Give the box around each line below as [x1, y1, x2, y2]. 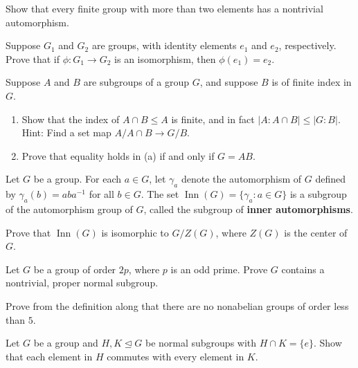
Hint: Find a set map [21, 125, 111, 140]
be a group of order [33, 261, 116, 276]
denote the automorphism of [181, 172, 302, 186]
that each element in [6, 349, 93, 363]
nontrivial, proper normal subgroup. [6, 275, 159, 290]
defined [315, 172, 346, 186]
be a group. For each [33, 172, 122, 186]
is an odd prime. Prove [170, 261, 268, 276]
